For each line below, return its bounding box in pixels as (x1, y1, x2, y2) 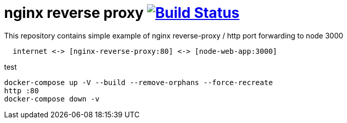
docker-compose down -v (4, 94, 100, 103)
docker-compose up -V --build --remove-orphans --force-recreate (4, 78, 273, 87)
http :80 (4, 86, 39, 95)
